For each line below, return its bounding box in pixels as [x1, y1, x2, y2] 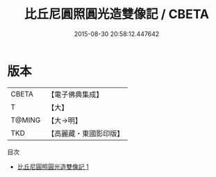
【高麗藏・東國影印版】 [47, 128, 124, 138]
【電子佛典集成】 [47, 90, 103, 99]
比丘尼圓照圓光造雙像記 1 [17, 162, 89, 171]
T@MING [10, 115, 41, 125]
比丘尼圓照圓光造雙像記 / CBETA [24, 6, 210, 22]
